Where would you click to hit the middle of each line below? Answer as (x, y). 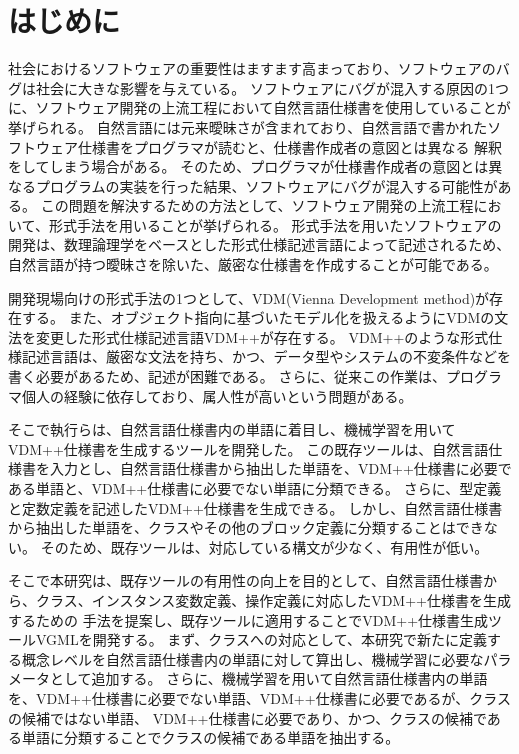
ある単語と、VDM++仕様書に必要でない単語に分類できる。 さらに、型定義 (255, 488)
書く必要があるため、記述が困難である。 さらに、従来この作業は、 (227, 376)
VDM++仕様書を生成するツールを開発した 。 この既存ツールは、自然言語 (248, 448)
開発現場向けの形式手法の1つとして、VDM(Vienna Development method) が (249, 297)
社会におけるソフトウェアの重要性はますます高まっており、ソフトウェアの (252, 68)
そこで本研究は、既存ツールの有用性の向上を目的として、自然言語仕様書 (245, 580)
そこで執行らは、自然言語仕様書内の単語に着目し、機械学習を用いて (232, 429)
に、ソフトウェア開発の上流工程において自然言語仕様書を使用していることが (259, 107)
